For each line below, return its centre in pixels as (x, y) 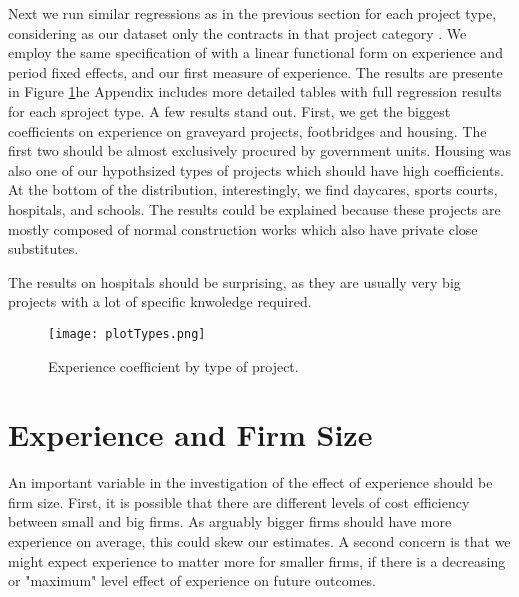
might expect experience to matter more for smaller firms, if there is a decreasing (257, 560)
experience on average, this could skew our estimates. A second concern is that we (259, 541)
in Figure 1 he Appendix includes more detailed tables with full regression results (255, 91)
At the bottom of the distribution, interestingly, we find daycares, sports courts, (253, 189)
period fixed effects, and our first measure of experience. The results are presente (255, 71)
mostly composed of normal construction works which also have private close (243, 228)
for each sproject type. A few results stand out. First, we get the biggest (229, 110)
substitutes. (43, 248)
